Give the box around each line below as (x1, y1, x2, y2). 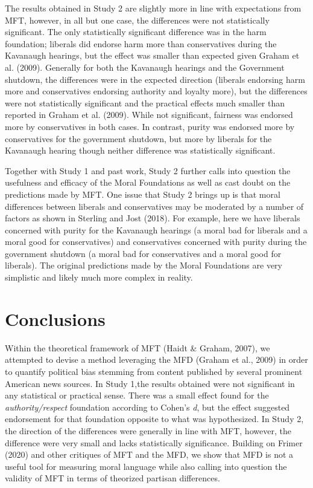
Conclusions (5, 306, 106, 331)
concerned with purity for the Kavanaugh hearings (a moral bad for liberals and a (5, 223, 308, 236)
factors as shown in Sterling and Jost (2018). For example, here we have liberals (5, 212, 300, 224)
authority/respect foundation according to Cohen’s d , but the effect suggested (5, 400, 290, 413)
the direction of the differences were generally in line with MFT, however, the (5, 424, 291, 437)
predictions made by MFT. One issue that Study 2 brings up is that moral (5, 187, 280, 200)
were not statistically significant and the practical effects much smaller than (5, 96, 285, 109)
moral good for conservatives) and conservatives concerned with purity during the (5, 235, 307, 248)
